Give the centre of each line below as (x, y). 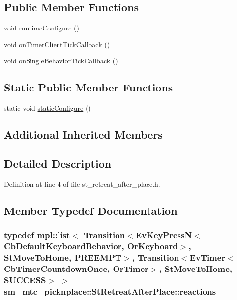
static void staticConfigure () (47, 108)
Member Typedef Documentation (91, 210)
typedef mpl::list (37, 235)
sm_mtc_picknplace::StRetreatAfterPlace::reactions (110, 291)
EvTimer (207, 257)
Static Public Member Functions (89, 87)
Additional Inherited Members (83, 135)
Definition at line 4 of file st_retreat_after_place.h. (82, 184)
